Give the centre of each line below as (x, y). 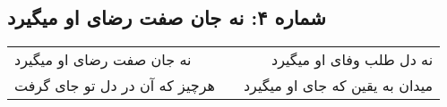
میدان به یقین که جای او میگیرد (338, 86)
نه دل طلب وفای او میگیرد (352, 60)
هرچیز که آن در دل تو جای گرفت (115, 86)
